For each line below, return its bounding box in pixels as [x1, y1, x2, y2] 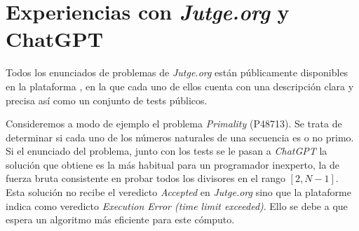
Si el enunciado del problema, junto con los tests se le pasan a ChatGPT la [6, 143, 327, 158]
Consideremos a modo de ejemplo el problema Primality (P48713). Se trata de [6, 116, 342, 131]
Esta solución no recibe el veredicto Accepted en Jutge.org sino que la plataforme [6, 185, 351, 199]
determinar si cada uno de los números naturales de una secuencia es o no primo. [6, 129, 354, 144]
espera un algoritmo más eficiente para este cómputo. [6, 212, 235, 227]
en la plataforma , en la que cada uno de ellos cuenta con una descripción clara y [6, 78, 354, 93]
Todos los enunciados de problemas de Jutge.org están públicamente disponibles [6, 65, 348, 80]
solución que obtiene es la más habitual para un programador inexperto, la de [6, 157, 340, 171]
